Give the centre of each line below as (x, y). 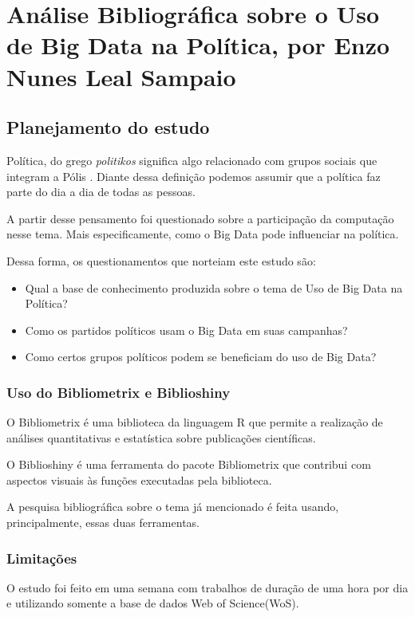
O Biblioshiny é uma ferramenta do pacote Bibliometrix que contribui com (189, 464)
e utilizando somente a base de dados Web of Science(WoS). (153, 603)
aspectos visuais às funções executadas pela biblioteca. (139, 479)
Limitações (42, 558)
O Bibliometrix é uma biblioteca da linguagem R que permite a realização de (195, 422)
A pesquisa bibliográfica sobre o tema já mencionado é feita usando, (173, 507)
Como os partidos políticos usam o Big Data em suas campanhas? (186, 330)
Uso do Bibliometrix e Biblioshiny (119, 392)
